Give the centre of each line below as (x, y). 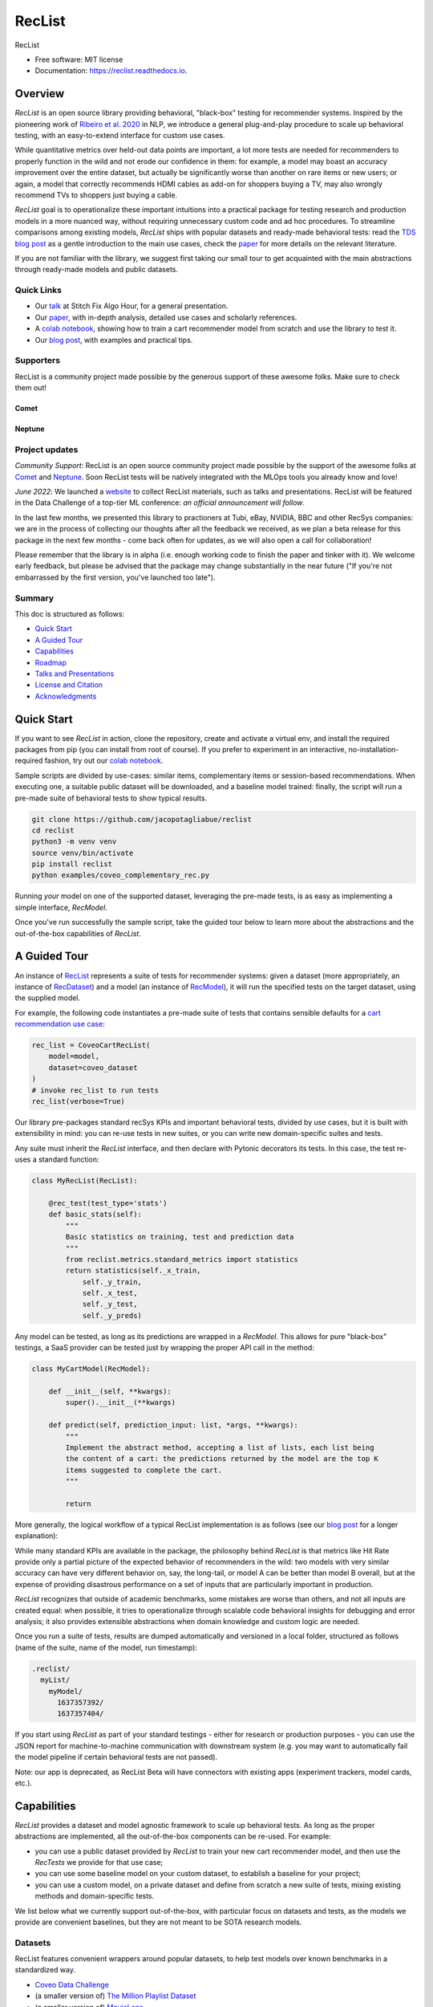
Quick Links (38, 291)
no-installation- (374, 749)
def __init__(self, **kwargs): (110, 1392)
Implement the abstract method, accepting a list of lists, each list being (220, 1447)
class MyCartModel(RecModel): (91, 1369)
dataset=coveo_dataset (93, 1067)
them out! (31, 388)
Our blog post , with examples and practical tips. (114, 340)
